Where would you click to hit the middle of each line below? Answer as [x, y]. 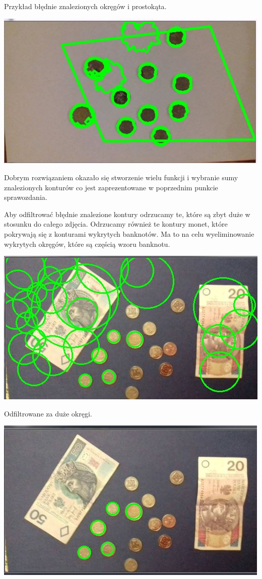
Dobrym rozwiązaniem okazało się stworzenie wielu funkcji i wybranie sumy [121, 177]
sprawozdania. [26, 197]
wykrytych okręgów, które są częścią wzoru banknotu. [87, 244]
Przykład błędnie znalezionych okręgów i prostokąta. [85, 6]
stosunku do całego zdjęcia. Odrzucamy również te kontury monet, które [116, 224]
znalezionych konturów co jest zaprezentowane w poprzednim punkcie [111, 187]
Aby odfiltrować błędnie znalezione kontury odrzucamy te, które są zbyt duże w [127, 214]
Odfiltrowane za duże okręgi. [48, 413]
